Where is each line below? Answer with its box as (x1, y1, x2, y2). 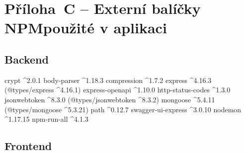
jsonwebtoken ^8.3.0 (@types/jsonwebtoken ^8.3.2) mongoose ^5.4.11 (4, 94, 215, 104)
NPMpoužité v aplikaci (4, 17, 167, 38)
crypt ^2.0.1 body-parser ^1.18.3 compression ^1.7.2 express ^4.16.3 (4, 75, 212, 85)
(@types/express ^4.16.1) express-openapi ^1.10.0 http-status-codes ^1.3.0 (4, 84, 231, 95)
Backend (4, 51, 49, 67)
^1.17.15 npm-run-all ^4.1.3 (4, 114, 88, 124)
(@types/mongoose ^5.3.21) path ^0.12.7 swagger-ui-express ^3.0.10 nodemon (4, 104, 242, 114)
